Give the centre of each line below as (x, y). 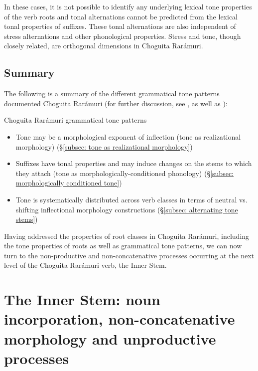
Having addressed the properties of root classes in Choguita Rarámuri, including (127, 236)
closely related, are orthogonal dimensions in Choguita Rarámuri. (104, 46)
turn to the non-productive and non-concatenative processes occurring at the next (129, 255)
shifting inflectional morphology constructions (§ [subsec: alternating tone (127, 209)
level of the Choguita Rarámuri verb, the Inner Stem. (85, 265)
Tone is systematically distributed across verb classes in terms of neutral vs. (131, 199)
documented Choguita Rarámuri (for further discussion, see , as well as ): (116, 103)
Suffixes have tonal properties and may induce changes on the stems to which (134, 163)
